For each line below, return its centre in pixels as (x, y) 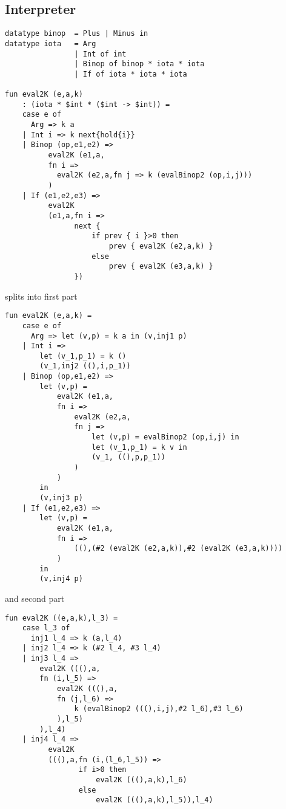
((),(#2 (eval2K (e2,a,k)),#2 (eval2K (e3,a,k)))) (178, 549)
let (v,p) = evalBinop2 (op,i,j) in (165, 437)
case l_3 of (46, 628)
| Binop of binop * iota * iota (139, 64)
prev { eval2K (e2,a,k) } (161, 246)
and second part (35, 598)
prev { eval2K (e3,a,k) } (161, 267)
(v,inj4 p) (61, 579)
